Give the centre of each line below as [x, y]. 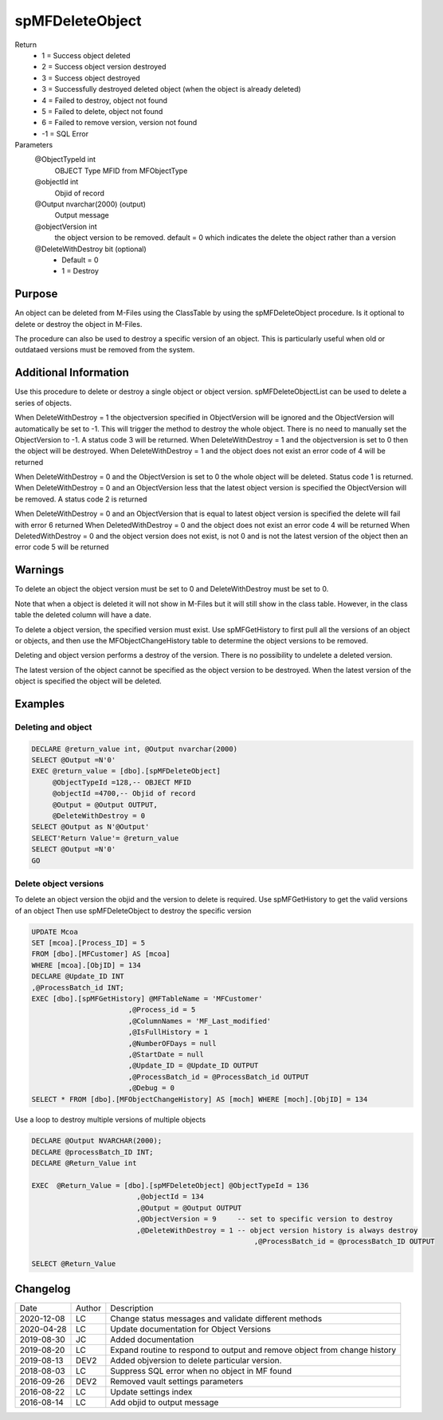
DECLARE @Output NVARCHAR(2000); [97, 1141]
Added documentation [152, 1339]
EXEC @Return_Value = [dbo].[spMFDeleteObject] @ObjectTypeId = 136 [170, 1186]
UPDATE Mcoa [55, 932]
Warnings [39, 570]
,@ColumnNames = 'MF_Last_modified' [200, 1021]
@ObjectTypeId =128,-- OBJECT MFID [122, 782]
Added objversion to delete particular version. [196, 1361]
